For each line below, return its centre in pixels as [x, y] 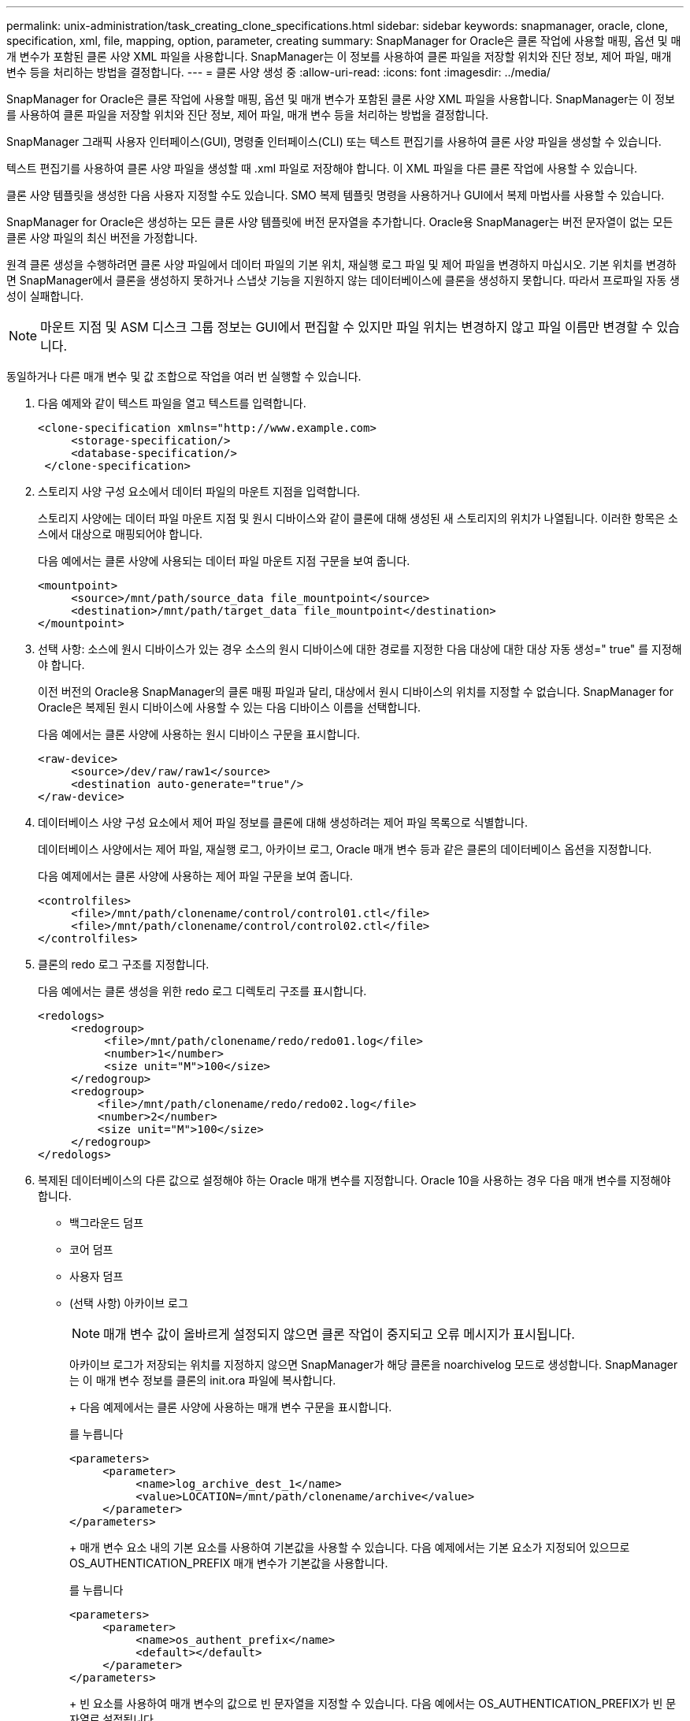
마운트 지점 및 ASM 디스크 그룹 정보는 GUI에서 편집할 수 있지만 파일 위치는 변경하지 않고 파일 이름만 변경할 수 [347, 327]
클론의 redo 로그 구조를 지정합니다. [124, 964]
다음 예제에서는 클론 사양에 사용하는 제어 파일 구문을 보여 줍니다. [196, 876]
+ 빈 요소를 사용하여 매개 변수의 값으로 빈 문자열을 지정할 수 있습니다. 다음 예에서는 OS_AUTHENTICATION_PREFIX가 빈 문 [373, 1703]
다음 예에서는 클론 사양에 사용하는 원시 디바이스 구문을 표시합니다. [199, 734]
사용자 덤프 [96, 1276]
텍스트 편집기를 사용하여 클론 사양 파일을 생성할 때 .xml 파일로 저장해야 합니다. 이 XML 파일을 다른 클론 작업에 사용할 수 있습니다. [322, 168]
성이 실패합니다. [45, 296]
